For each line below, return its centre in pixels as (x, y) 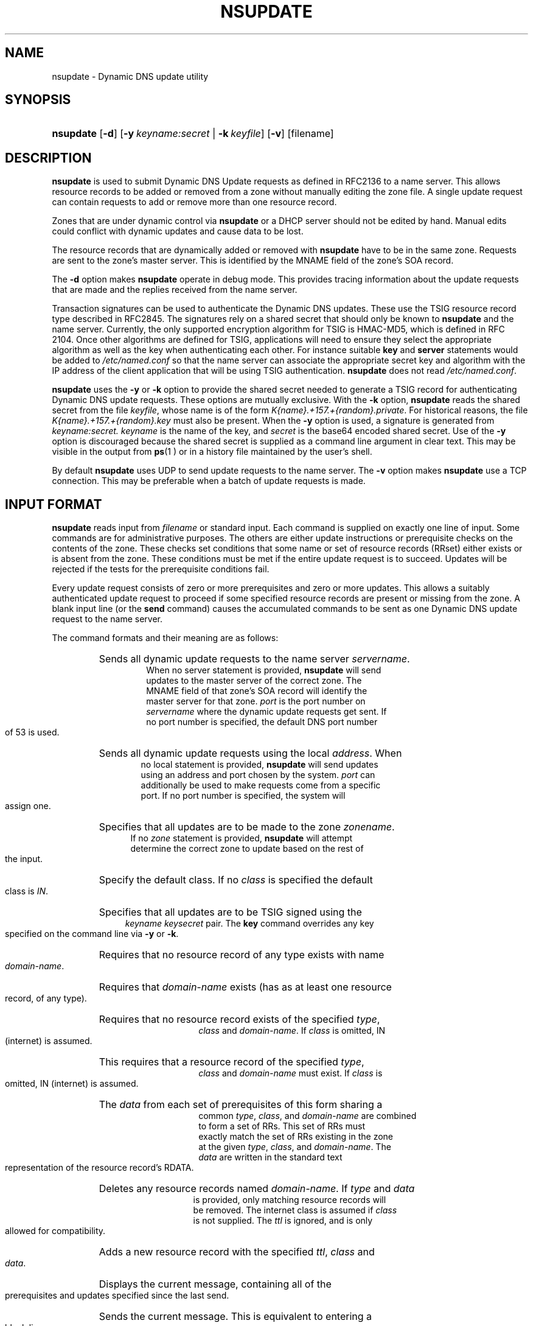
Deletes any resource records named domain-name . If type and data (257, 1189)
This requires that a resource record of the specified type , (232, 1062)
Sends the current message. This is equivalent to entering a (235, 1317)
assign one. (28, 806)
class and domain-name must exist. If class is (291, 1073)
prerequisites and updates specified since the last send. (117, 1296)
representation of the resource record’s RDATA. (99, 1168)
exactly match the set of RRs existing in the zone (296, 1137)
